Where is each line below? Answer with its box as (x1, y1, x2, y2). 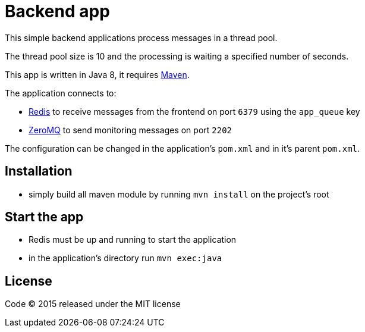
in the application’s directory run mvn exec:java (29, 253, 222, 264)
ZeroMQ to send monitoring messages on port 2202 (29, 124, 232, 135)
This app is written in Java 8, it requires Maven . (5, 69, 190, 80)
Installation (5, 164, 73, 179)
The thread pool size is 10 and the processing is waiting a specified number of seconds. (5, 51, 349, 61)
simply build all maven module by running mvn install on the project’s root (29, 189, 329, 199)
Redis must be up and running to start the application (29, 234, 237, 245)
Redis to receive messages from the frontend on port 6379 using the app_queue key (29, 106, 360, 117)
